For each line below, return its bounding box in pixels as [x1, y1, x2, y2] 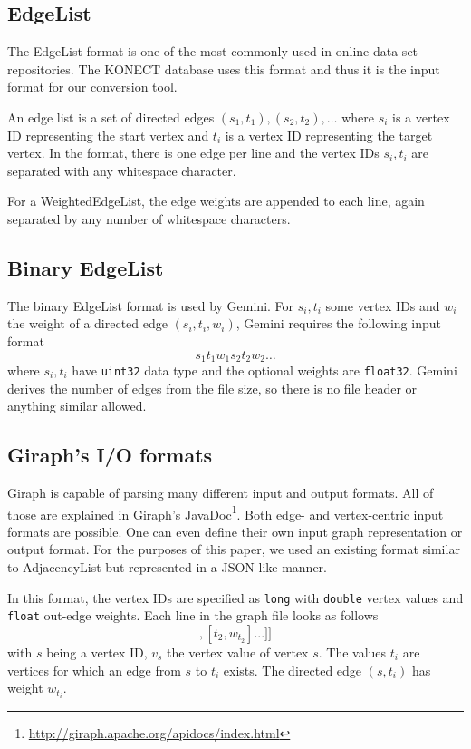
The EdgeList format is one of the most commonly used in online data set [7, 42, 418, 61]
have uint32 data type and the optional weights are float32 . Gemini [72, 360, 457, 379]
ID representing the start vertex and [7, 125, 209, 144]
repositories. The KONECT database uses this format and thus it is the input [7, 59, 440, 78]
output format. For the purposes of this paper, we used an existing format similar [7, 540, 460, 559]
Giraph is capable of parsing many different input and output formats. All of [7, 483, 434, 502]
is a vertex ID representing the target [225, 125, 433, 144]
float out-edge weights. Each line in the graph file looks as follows [7, 606, 379, 625]
